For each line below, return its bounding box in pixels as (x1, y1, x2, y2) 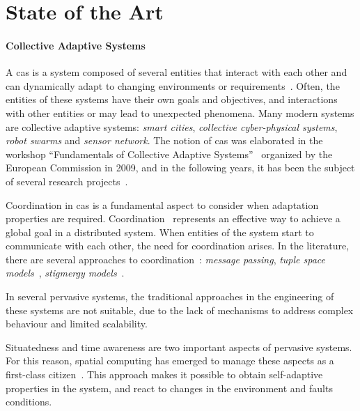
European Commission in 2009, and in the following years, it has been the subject (6, 160, 355, 175)
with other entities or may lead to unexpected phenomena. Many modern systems (6, 105, 354, 120)
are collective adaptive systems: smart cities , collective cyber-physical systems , (6, 119, 338, 134)
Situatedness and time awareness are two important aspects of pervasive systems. (6, 339, 352, 354)
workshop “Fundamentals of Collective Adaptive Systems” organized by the (6, 146, 333, 161)
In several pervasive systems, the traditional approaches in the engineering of (6, 289, 334, 304)
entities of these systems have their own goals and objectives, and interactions (6, 92, 338, 107)
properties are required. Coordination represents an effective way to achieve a (6, 211, 341, 226)
